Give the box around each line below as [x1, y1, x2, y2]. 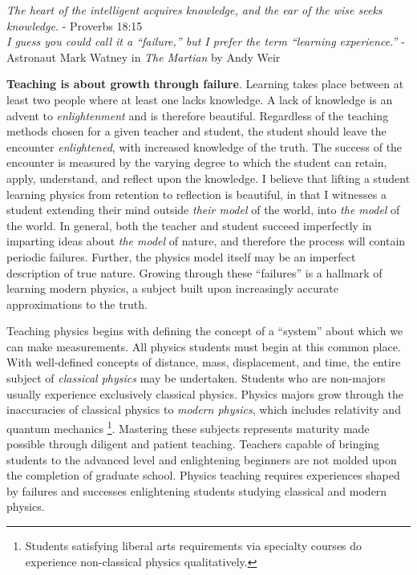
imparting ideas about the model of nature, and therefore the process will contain [6, 233, 406, 249]
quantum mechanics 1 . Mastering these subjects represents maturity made [6, 417, 370, 436]
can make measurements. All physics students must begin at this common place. [6, 338, 401, 354]
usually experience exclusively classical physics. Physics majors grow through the [6, 385, 403, 402]
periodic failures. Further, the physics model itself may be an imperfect [6, 248, 356, 265]
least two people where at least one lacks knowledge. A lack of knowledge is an [6, 91, 393, 107]
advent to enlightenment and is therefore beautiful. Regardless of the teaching [6, 107, 389, 124]
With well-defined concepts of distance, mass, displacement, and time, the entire [6, 354, 401, 371]
